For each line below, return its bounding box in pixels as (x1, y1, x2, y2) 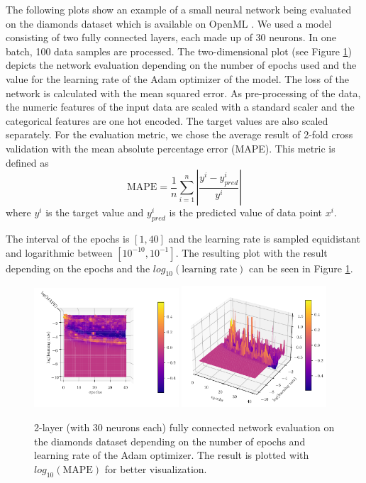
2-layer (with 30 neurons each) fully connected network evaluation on (34, 419, 335, 434)
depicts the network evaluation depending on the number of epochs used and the (6, 57, 357, 72)
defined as (6, 155, 49, 170)
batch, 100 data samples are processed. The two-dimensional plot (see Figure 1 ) (6, 43, 353, 58)
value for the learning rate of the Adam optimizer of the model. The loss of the (6, 71, 350, 86)
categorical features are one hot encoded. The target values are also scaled (6, 113, 328, 128)
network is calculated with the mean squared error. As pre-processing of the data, (6, 85, 361, 100)
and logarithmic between (6, 245, 113, 260)
